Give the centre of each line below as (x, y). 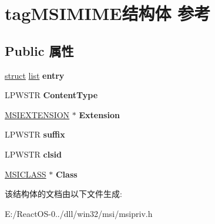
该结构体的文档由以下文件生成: (63, 194)
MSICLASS (26, 174)
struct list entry (35, 75)
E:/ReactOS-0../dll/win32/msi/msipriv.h (79, 213)
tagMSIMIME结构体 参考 (108, 13)
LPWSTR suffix (35, 134)
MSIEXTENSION (37, 114)
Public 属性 (39, 50)
